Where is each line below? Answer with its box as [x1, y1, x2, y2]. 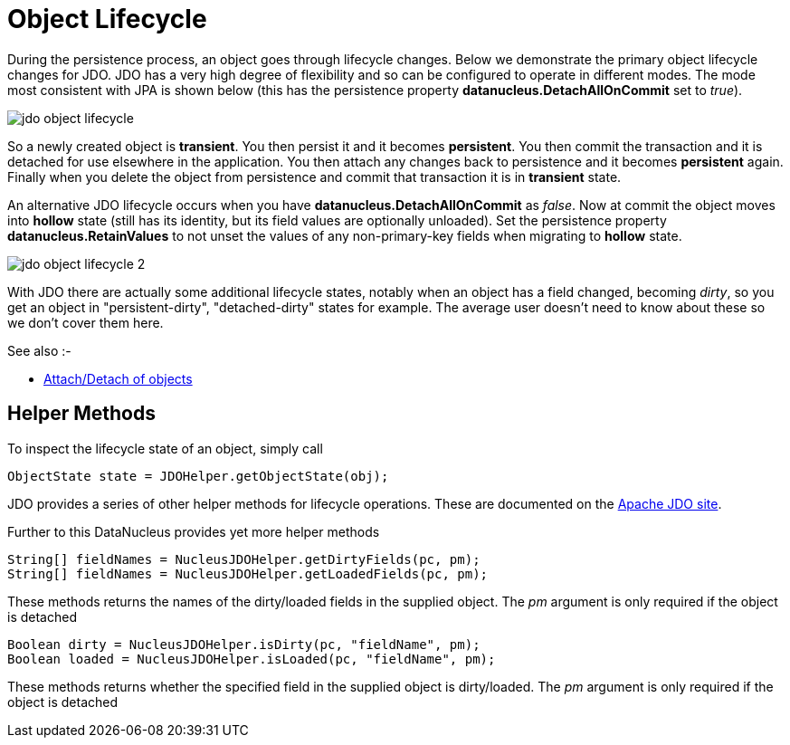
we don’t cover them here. [7, 314, 164, 330]
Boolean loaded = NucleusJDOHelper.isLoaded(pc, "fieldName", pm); [7, 651, 496, 666]
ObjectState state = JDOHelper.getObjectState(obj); [7, 468, 389, 483]
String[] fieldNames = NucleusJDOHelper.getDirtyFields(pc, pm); [7, 551, 481, 567]
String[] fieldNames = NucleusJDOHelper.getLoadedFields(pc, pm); [7, 566, 489, 581]
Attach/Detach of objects [43, 370, 193, 387]
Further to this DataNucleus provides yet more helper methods [7, 523, 380, 540]
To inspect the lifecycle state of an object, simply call [7, 440, 323, 456]
